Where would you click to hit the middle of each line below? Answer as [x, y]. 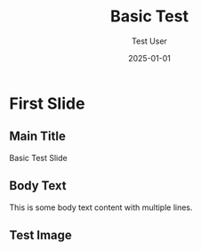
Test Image [41, 235]
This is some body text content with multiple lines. [101, 207]
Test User [149, 41]
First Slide [47, 103]
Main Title [38, 137]
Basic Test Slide [39, 158]
